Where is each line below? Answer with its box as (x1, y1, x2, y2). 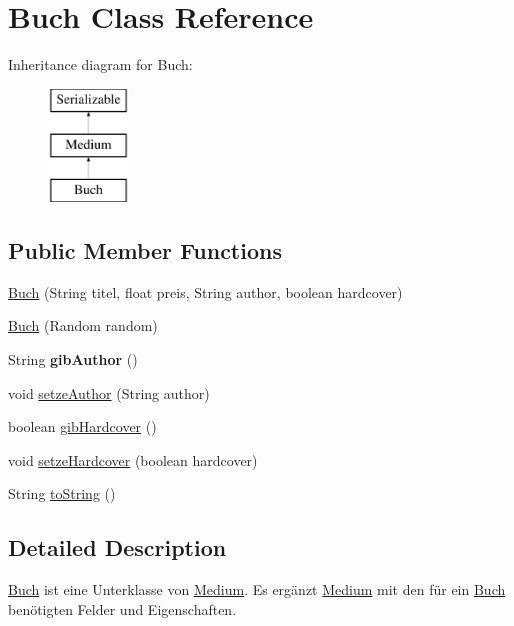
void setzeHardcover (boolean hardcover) (8, 449, 258, 470)
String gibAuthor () (8, 349, 138, 370)
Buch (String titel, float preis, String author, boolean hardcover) (8, 281, 403, 302)
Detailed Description (8, 532, 227, 563)
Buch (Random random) (8, 315, 158, 336)
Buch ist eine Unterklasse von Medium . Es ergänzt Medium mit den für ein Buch (8, 579, 506, 600)
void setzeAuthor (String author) (8, 382, 210, 403)
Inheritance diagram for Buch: (8, 54, 193, 75)
